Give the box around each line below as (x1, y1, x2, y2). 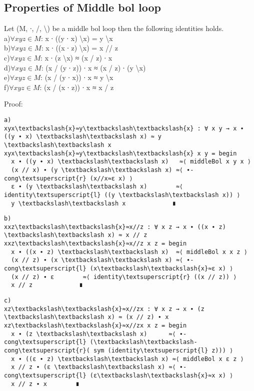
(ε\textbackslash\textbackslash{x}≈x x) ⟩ (89, 371, 233, 379)
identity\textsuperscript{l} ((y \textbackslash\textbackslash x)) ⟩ (4, 191, 240, 198)
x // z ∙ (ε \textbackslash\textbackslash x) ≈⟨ (11, 363, 176, 371)
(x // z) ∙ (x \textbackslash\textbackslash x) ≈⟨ (11, 256, 183, 264)
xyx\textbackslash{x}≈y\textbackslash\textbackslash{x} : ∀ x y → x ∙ (4, 124, 244, 132)
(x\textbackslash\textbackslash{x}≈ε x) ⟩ (89, 265, 233, 272)
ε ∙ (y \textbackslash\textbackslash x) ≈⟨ (11, 183, 183, 190)
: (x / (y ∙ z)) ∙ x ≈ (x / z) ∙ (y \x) (41, 62, 146, 72)
